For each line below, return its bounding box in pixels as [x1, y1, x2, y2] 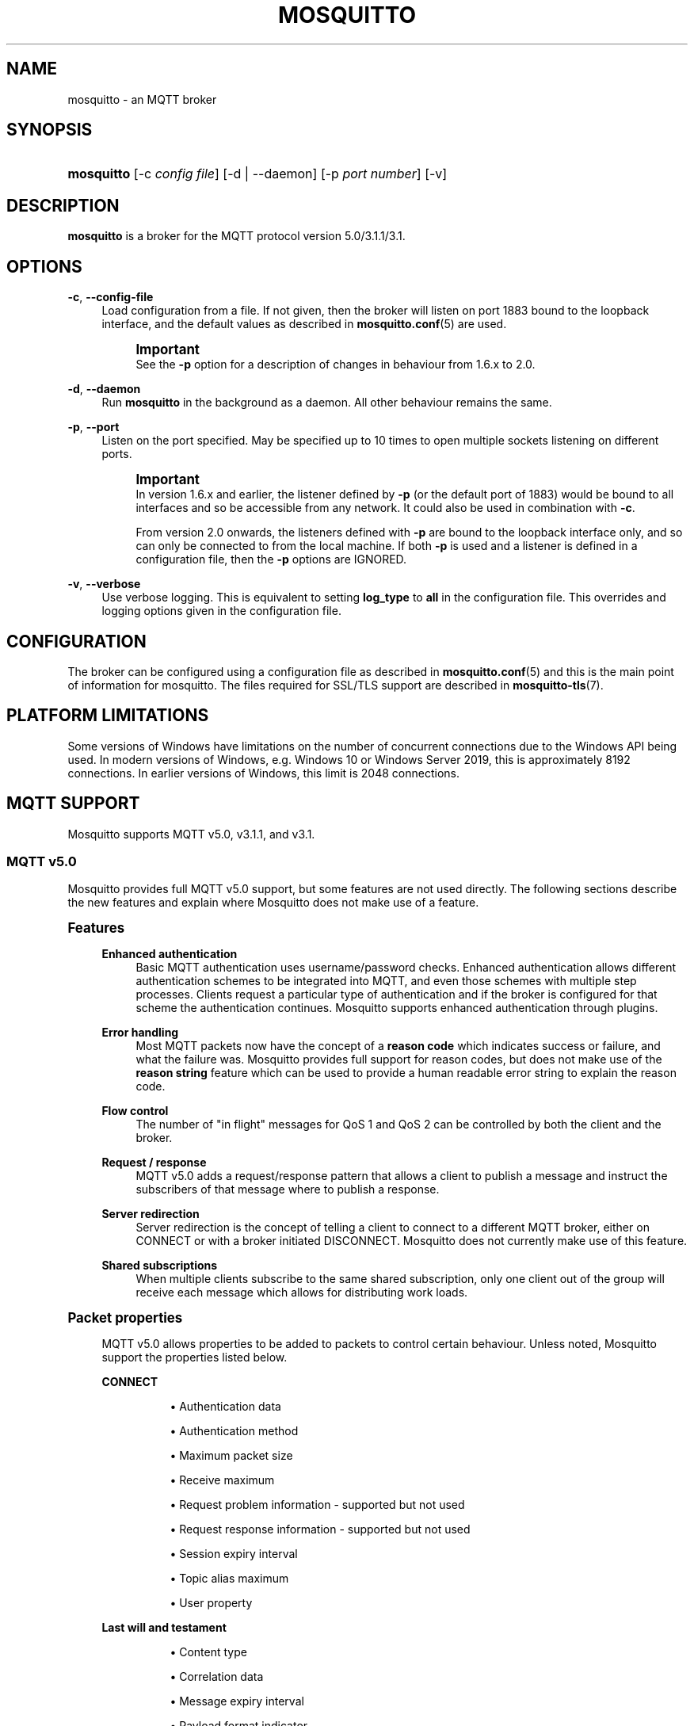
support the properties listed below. [101, 1350, 288, 1365]
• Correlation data [170, 1670, 264, 1684]
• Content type [170, 1645, 247, 1659]
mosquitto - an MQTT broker [67, 92, 217, 106]
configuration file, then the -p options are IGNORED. [135, 552, 407, 567]
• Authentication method [170, 1424, 299, 1438]
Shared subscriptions [101, 1258, 218, 1273]
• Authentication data [170, 1400, 281, 1414]
